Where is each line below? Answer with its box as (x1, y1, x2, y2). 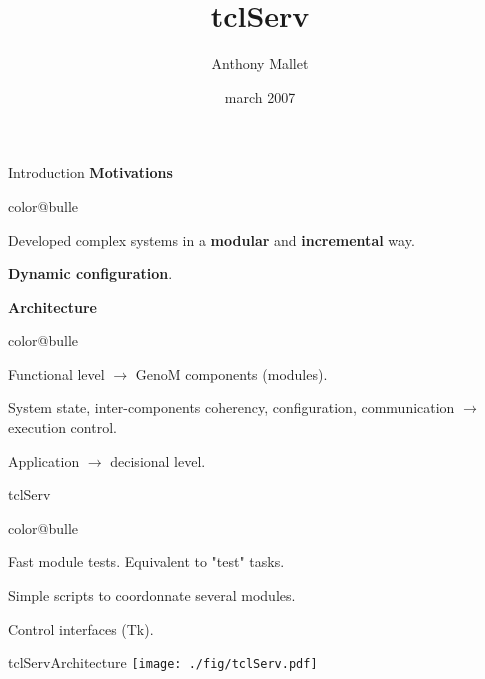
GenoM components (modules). (135, 363, 328, 384)
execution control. (8, 417, 117, 438)
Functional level (8, 363, 105, 384)
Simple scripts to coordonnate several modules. (8, 585, 296, 606)
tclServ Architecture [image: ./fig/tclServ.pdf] (8, 652, 318, 673)
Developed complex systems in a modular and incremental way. (8, 229, 415, 250)
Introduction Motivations (8, 162, 173, 183)
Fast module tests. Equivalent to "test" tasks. (8, 551, 285, 572)
